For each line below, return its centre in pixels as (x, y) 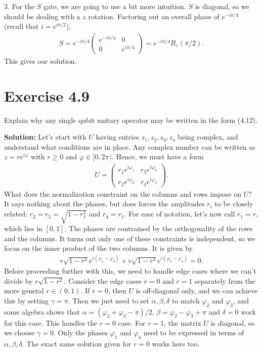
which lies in (23, 228)
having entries (117, 137)
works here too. (176, 344)
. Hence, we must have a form (158, 157)
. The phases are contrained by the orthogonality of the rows (159, 228)
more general (24, 291)
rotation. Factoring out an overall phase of (154, 16)
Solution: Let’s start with (45, 137)
